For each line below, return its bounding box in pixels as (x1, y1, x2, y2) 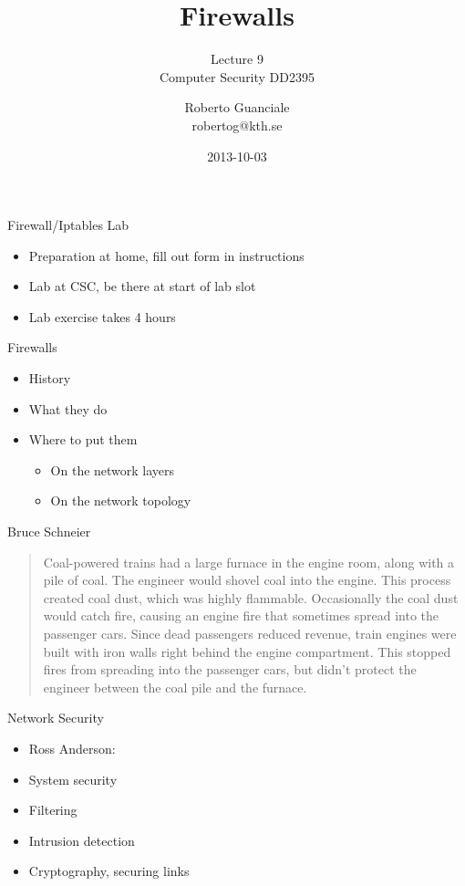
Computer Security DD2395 (159, 67, 315, 86)
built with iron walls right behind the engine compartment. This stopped (43, 641, 451, 661)
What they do (28, 399, 108, 418)
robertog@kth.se (191, 115, 283, 134)
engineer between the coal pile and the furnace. (43, 677, 307, 696)
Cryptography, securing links (28, 861, 190, 881)
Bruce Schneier (7, 522, 91, 541)
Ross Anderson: (28, 738, 116, 757)
